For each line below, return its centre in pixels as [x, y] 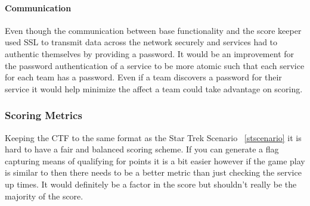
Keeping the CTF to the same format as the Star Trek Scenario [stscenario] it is [153, 137]
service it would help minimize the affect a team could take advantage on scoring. [154, 88]
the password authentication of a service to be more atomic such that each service [155, 65]
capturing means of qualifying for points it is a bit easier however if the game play [155, 160]
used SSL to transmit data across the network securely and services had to [141, 42]
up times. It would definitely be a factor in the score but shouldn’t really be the [151, 184]
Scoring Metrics [44, 115]
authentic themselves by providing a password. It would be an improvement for [150, 53]
